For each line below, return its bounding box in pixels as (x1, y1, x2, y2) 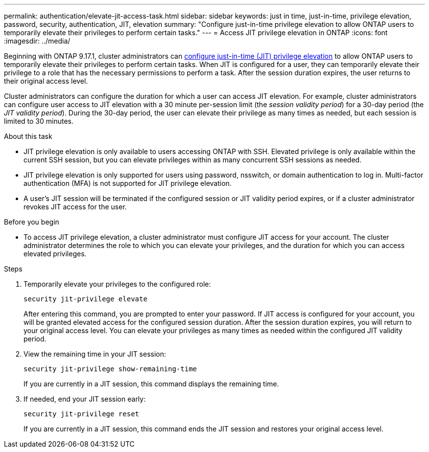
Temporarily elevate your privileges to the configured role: (24, 280, 211, 288)
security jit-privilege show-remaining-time (24, 365, 197, 373)
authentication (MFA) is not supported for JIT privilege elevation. (24, 179, 232, 187)
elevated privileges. (24, 249, 87, 258)
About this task (4, 132, 52, 140)
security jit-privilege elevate (24, 295, 147, 303)
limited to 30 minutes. (4, 117, 73, 125)
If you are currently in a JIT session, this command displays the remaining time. (24, 380, 279, 388)
